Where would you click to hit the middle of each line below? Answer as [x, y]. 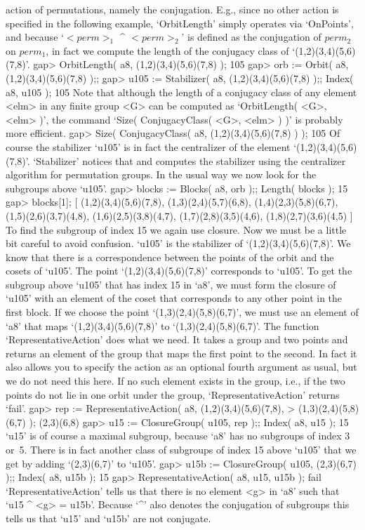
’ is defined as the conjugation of [251, 37]
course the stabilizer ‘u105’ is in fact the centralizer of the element [148, 146]
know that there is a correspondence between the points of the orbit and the [170, 257]
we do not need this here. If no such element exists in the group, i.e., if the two [175, 381]
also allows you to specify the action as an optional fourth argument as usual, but [181, 367]
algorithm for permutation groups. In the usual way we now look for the [161, 174]
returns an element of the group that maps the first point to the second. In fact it [181, 353]
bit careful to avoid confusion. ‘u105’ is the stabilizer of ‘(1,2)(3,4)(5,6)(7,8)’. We [178, 243]
